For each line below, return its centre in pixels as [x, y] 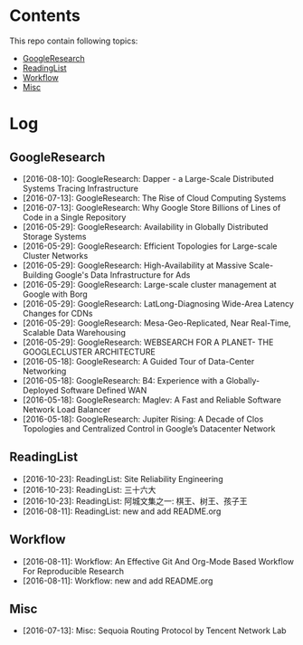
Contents [45, 16]
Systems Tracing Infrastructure [80, 188]
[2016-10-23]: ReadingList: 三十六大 [89, 489]
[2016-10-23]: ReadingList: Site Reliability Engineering [123, 479]
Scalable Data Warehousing [74, 332]
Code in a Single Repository [74, 217]
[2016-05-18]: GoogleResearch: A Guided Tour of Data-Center [138, 361]
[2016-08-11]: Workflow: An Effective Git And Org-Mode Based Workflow [158, 561]
